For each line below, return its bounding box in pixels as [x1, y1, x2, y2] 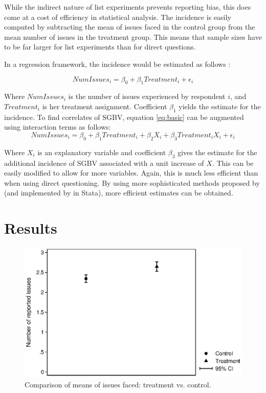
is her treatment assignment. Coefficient [42, 101, 167, 111]
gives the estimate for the [178, 146, 257, 157]
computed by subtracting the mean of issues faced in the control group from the [4, 21, 255, 32]
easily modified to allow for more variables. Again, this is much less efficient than [4, 167, 258, 178]
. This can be [212, 157, 254, 168]
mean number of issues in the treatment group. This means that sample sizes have [4, 31, 262, 42]
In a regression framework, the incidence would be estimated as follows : [4, 58, 231, 69]
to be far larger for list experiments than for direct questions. [4, 41, 196, 52]
